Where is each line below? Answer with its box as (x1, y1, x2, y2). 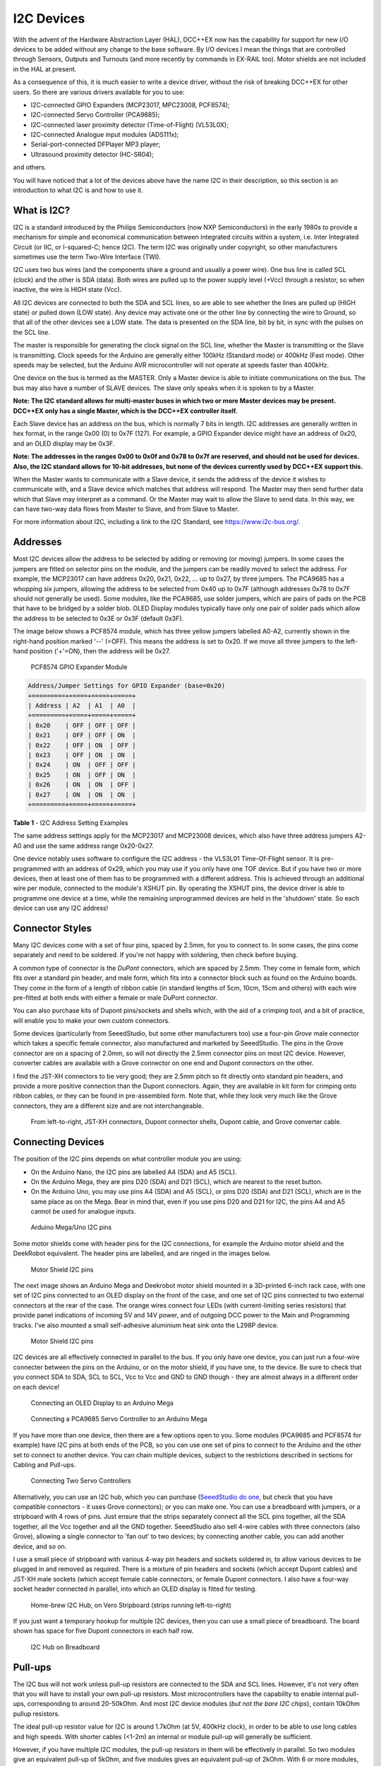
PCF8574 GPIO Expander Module (30, 663, 128, 671)
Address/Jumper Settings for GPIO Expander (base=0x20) (28, 682, 226, 690)
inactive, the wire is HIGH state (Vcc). (13, 285, 122, 294)
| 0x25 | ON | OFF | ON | (28, 771, 137, 778)
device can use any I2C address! (13, 904, 109, 913)
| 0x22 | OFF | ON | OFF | (28, 741, 137, 749)
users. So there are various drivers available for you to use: (13, 88, 185, 96)
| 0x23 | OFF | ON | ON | (28, 751, 137, 759)
